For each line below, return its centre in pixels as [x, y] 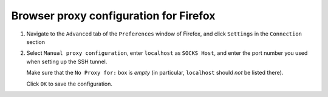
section [36, 42]
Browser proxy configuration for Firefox [113, 16]
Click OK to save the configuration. [69, 84]
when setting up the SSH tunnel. [67, 61]
